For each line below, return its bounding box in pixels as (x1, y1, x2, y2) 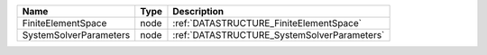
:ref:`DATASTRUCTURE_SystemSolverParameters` (172, 29, 385, 41)
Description (172, 5, 225, 17)
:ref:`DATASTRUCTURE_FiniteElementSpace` (172, 17, 363, 29)
